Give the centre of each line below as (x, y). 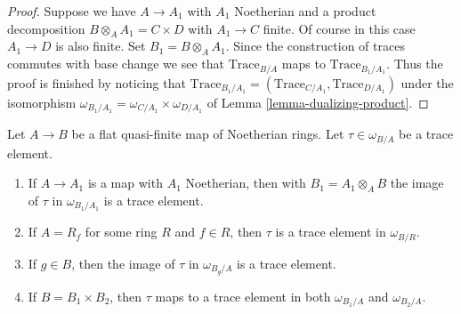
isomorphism (42, 102)
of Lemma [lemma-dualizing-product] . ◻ (318, 102)
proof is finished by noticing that (97, 82)
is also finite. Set (101, 46)
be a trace (426, 134)
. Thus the (415, 64)
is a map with (125, 183)
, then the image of (123, 263)
